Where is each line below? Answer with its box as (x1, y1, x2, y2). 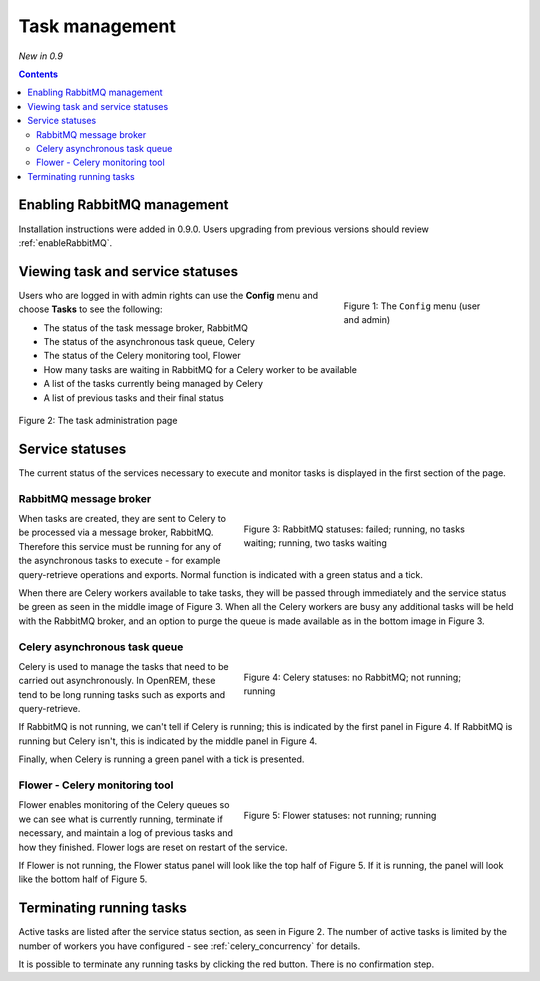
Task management (18, 15, 177, 37)
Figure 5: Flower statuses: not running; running (243, 810, 437, 822)
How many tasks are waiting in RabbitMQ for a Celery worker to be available (43, 363, 357, 375)
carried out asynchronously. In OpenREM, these (18, 675, 216, 687)
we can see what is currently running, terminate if (18, 813, 224, 825)
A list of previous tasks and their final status (43, 391, 224, 404)
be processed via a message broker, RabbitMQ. (18, 526, 214, 539)
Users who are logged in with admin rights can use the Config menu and (18, 289, 319, 301)
